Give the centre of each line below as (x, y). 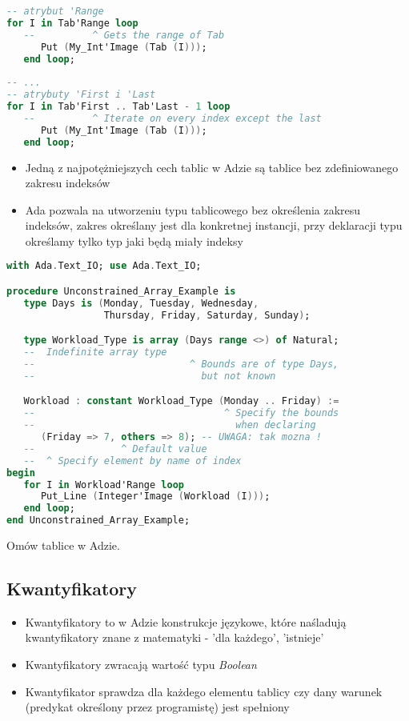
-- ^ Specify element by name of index (132, 461)
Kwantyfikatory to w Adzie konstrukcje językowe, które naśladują (186, 621)
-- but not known (150, 376)
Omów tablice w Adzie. (63, 545)
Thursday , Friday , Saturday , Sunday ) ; (207, 315)
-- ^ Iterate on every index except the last (172, 118)
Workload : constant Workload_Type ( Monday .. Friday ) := (181, 401)
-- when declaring (170, 425)
